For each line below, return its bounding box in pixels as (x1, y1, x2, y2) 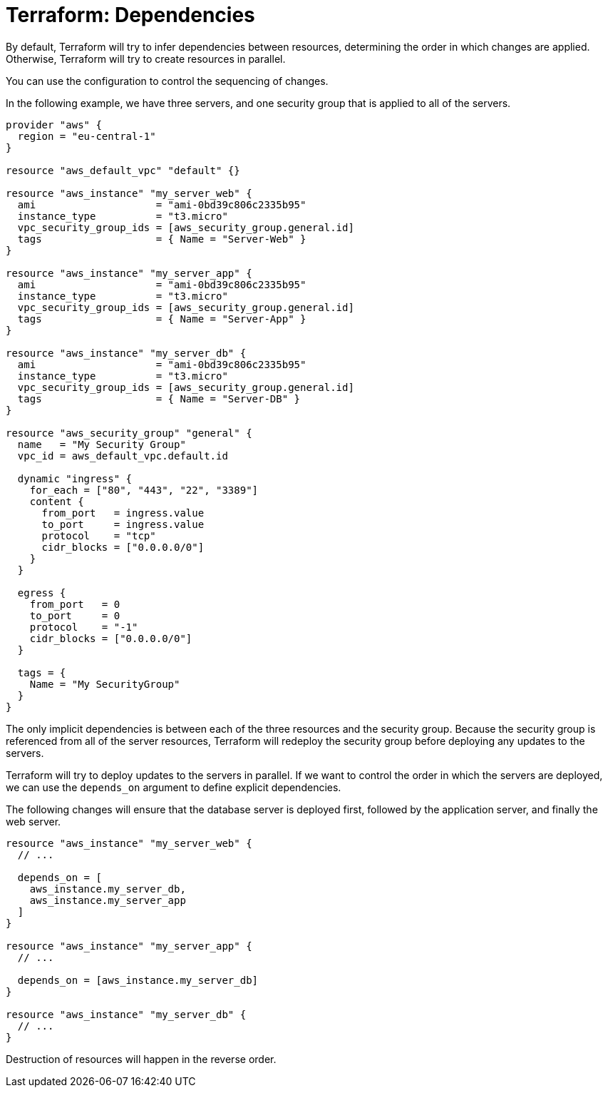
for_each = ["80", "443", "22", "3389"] (29, 484, 259, 496)
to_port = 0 (29, 609, 120, 621)
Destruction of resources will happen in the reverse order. (6, 1052, 277, 1065)
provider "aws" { (6, 118, 102, 131)
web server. (6, 815, 61, 828)
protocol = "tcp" (41, 529, 156, 542)
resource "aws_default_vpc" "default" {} (6, 164, 240, 176)
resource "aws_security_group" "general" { (6, 427, 252, 439)
